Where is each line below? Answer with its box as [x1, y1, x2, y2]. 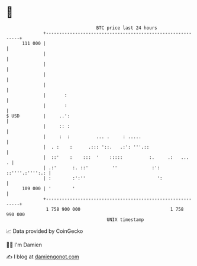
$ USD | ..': [6, 113, 70, 119]
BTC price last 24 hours [96, 25, 158, 31]
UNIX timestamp [106, 216, 144, 223]
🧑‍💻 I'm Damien [6, 241, 43, 248]
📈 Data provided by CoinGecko [6, 227, 83, 235]
